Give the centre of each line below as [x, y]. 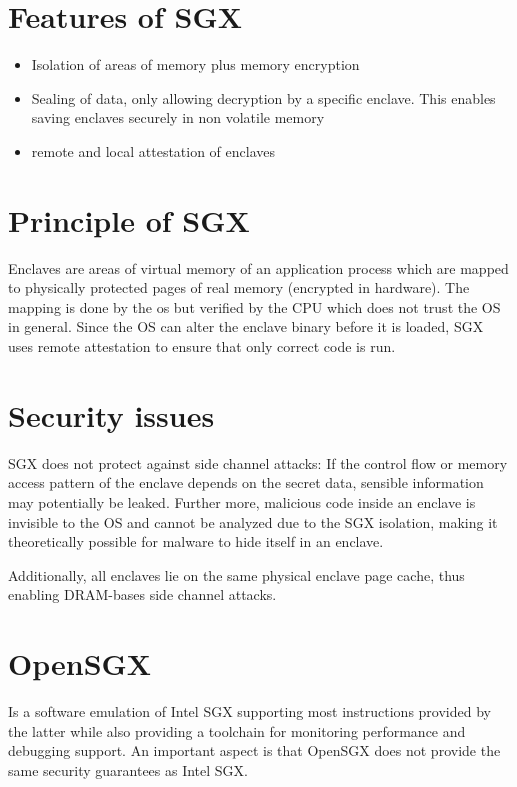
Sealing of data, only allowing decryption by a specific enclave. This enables [263, 97]
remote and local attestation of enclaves [153, 150]
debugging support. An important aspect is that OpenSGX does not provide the [254, 750]
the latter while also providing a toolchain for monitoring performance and [237, 730]
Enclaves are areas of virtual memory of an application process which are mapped [258, 267]
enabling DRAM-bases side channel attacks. [142, 594]
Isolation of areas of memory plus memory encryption [195, 64]
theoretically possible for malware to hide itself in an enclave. [196, 541]
